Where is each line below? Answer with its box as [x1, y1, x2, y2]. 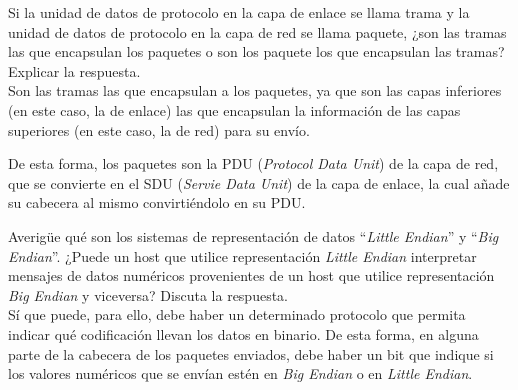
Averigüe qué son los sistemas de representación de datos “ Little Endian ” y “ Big [8, 225, 499, 246]
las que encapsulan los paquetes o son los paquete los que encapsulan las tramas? [8, 41, 505, 62]
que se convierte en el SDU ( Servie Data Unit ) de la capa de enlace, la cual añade [8, 172, 510, 193]
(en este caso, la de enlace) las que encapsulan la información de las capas [8, 99, 461, 120]
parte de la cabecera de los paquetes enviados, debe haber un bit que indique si [8, 343, 494, 364]
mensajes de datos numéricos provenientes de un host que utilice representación [8, 265, 495, 286]
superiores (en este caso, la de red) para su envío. [8, 119, 310, 140]
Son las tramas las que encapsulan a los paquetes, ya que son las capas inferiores [8, 80, 502, 101]
